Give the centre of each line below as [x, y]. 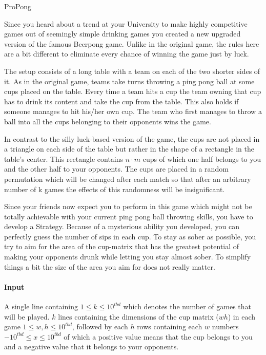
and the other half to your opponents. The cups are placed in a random [116, 169]
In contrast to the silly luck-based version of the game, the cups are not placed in [132, 138]
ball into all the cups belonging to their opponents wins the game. [108, 121]
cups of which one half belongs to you [202, 158]
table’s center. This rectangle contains [64, 158]
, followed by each [100, 326]
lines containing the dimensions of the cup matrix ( [138, 316]
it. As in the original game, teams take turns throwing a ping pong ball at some [129, 81]
